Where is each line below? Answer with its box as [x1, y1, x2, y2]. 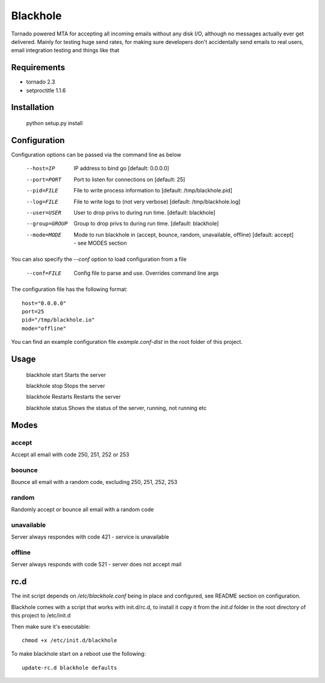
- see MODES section [73, 239, 128, 247]
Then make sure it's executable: [11, 623, 90, 630]
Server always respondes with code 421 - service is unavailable [11, 533, 170, 541]
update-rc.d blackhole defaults [22, 664, 117, 671]
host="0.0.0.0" [22, 299, 67, 307]
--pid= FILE [26, 187, 58, 194]
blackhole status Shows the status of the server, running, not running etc [26, 404, 207, 411]
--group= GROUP [26, 220, 68, 227]
